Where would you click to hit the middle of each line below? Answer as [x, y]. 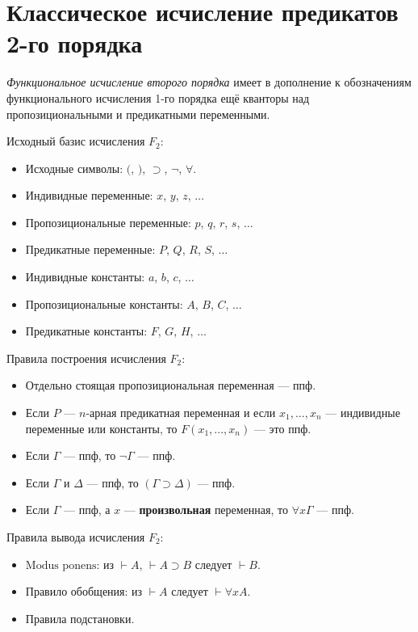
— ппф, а [87, 510]
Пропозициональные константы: [104, 303]
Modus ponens [61, 565]
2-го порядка [75, 43]
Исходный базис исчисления [76, 141]
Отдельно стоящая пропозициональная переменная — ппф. [171, 385]
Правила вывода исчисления [76, 537]
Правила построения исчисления [86, 358]
